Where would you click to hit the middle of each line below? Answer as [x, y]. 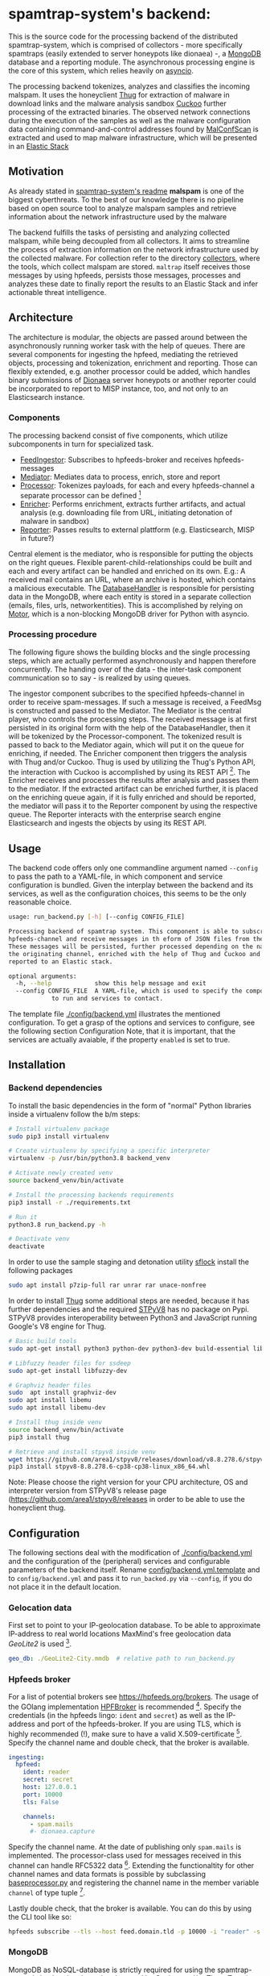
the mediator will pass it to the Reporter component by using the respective [133, 806]
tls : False [41, 1802]
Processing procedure [53, 634]
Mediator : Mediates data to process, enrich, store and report [120, 476]
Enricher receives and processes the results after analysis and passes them [133, 780]
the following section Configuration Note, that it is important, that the [122, 1031]
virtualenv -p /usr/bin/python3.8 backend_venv [90, 1159]
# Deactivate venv [39, 1239]
